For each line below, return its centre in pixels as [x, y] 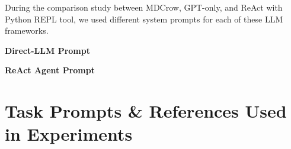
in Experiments [69, 134]
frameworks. [27, 30]
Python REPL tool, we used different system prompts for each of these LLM [144, 19]
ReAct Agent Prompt [50, 70]
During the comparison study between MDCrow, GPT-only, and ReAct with [144, 7]
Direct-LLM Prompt [47, 50]
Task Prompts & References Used [146, 111]
